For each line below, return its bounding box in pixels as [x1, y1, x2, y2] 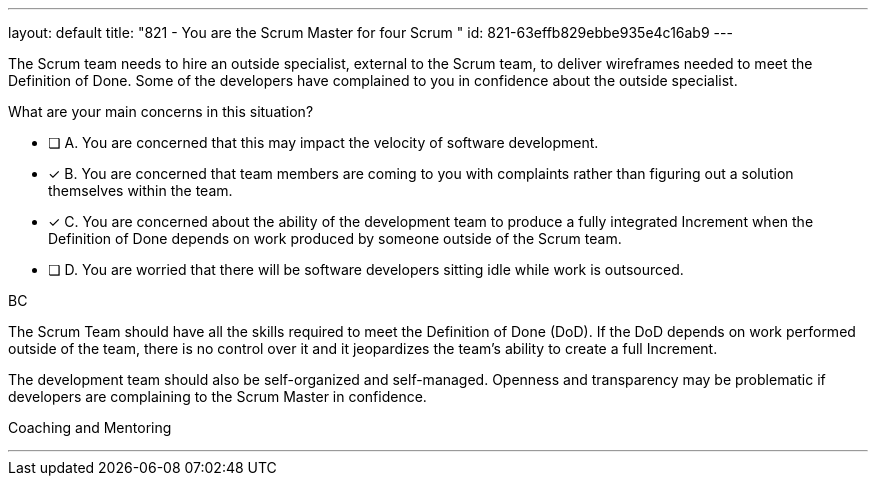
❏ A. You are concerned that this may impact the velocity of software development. [48, 134, 599, 151]
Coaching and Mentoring [8, 419, 172, 436]
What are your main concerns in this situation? [8, 103, 314, 120]
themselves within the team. [48, 182, 233, 199]
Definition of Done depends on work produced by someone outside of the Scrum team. [48, 230, 622, 247]
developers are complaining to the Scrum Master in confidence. [8, 388, 427, 405]
